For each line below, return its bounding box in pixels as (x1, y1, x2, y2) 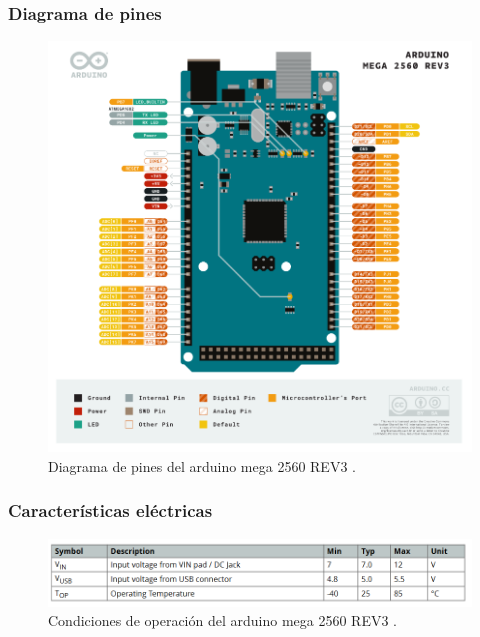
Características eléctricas (8, 498, 213, 523)
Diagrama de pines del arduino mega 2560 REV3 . (48, 455, 356, 476)
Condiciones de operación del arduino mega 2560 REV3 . (48, 610, 398, 631)
